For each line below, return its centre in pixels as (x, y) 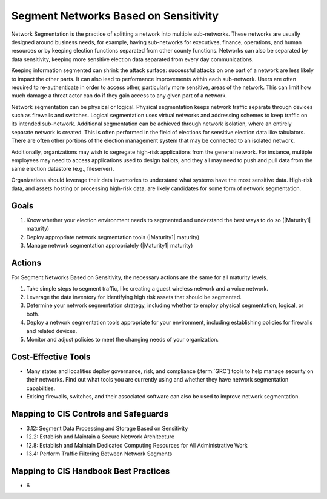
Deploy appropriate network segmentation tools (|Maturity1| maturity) (113, 237)
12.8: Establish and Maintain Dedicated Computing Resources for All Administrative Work (137, 445)
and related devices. (52, 331)
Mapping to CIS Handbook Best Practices (91, 471)
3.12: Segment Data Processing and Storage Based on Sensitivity (107, 428)
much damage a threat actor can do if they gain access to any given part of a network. (119, 96)
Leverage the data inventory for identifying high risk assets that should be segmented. (134, 297)
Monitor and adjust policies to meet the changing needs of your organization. (123, 339)
